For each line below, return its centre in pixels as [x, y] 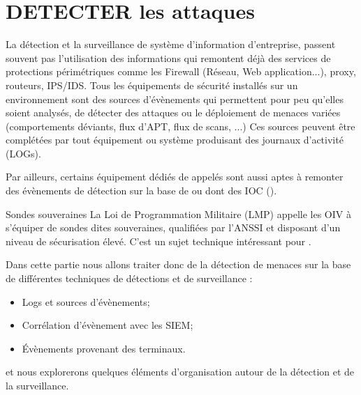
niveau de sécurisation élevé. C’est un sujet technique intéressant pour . [159, 241]
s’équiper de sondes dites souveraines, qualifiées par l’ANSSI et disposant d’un [173, 227]
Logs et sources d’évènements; [86, 301]
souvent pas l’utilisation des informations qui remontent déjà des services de [168, 57]
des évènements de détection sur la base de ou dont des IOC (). [141, 191]
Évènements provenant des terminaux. [104, 348]
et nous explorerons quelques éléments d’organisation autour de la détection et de [180, 372]
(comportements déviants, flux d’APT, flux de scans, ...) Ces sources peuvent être [180, 126]
